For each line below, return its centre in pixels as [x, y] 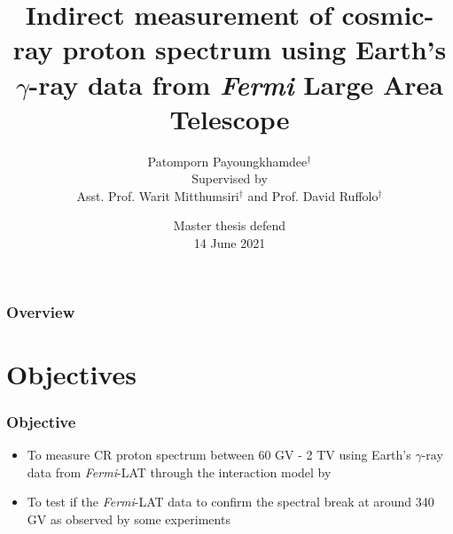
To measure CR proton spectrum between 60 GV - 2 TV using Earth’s [219, 455]
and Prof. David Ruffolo [313, 195]
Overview [41, 311]
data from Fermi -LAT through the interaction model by [179, 472]
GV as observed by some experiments [129, 519]
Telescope [230, 118]
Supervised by [230, 178]
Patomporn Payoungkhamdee [227, 161]
